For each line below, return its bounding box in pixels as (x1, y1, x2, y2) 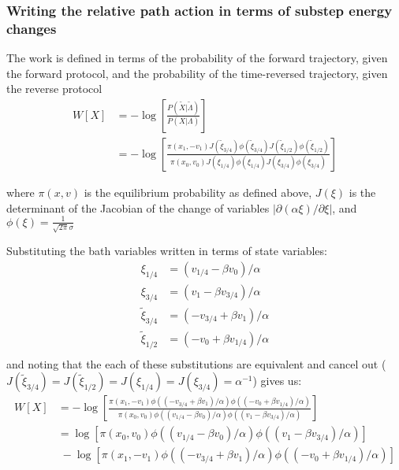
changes (6, 18, 57, 38)
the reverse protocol (6, 80, 103, 97)
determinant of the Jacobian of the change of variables (6, 199, 270, 216)
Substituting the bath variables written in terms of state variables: (6, 242, 327, 259)
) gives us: (252, 372, 302, 389)
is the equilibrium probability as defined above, (84, 183, 312, 200)
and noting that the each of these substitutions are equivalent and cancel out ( (6, 355, 386, 372)
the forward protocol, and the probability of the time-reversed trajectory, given (6, 65, 388, 81)
